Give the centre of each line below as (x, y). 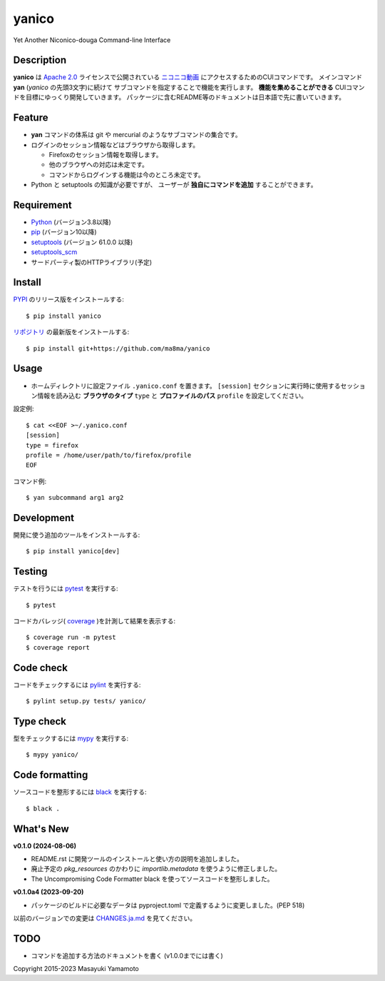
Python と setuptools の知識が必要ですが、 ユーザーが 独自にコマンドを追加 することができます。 (174, 185)
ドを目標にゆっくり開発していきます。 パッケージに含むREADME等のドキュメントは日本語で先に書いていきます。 (179, 97)
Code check (40, 668)
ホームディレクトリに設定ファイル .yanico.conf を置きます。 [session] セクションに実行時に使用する (186, 386)
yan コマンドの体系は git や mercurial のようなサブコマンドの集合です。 (136, 135)
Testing (30, 572)
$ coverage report (58, 647)
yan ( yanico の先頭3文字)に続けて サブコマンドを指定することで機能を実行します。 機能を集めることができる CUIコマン (189, 87)
